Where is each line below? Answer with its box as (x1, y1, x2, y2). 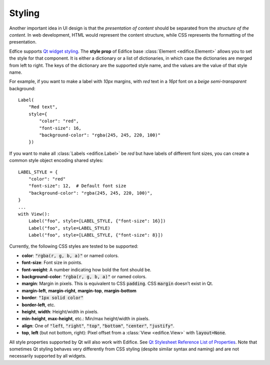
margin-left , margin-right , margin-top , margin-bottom (21, 287, 137, 293)
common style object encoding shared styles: (9, 157, 103, 163)
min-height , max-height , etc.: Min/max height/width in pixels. (21, 316, 150, 322)
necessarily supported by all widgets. (9, 353, 86, 359)
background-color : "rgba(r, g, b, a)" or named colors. (21, 274, 147, 280)
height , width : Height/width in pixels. (21, 309, 98, 314)
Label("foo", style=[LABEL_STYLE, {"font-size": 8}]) (28, 232, 163, 238)
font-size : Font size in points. (21, 260, 82, 266)
